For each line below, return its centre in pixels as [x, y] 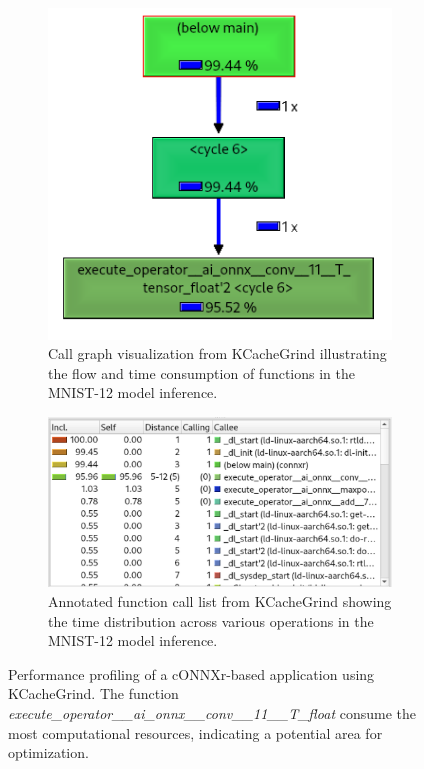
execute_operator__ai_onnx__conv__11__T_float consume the [212, 712]
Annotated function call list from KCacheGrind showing [220, 600]
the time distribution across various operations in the [211, 620]
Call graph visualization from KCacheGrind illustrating [217, 353]
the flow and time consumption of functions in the [202, 372]
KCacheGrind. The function [93, 693]
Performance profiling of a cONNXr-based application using [191, 673]
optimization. [48, 752]
